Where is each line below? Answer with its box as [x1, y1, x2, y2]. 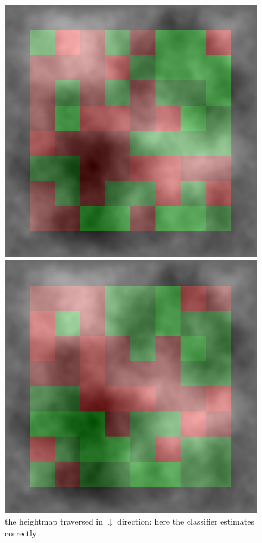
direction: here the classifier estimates [117, 515, 254, 528]
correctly [5, 526, 37, 539]
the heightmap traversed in [5, 515, 104, 528]
